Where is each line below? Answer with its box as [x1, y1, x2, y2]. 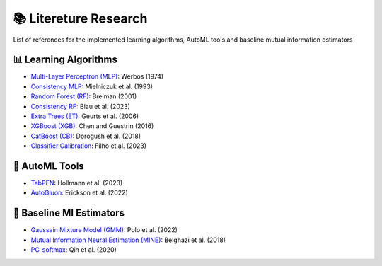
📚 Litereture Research [13, 11, 148, 26]
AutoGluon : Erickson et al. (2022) [30, 188, 128, 197]
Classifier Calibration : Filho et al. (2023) [30, 141, 147, 150]
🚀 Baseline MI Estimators [13, 207, 125, 219]
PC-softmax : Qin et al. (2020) [30, 245, 117, 254]
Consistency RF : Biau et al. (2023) [30, 102, 131, 110]
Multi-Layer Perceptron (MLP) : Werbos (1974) [30, 72, 164, 81]
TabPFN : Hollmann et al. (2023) [30, 179, 123, 187]
